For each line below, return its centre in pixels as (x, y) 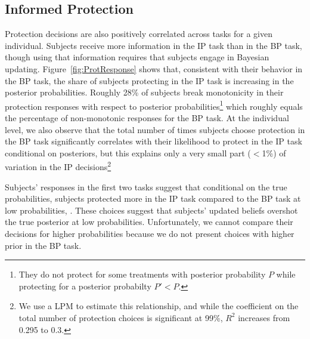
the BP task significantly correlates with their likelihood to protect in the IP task (154, 141)
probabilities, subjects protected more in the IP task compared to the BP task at (153, 198)
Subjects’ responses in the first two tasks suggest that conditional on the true (146, 187)
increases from (264, 317)
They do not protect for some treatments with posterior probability (142, 274)
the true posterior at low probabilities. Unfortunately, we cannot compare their (149, 222)
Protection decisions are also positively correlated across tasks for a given (139, 34)
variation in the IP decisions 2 (58, 166)
